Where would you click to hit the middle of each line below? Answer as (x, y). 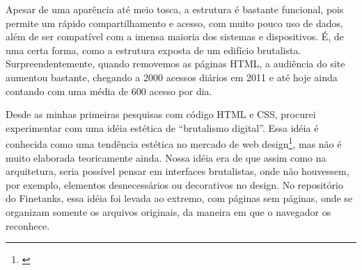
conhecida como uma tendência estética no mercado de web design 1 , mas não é (174, 143)
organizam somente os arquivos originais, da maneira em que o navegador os (168, 211)
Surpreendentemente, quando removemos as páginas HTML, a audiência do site (175, 64)
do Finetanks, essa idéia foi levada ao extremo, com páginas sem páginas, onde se (179, 198)
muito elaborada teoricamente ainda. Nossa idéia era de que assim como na (166, 157)
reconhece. (28, 225)
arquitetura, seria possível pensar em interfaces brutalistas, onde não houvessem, (178, 171)
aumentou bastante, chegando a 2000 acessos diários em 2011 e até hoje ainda (172, 77)
